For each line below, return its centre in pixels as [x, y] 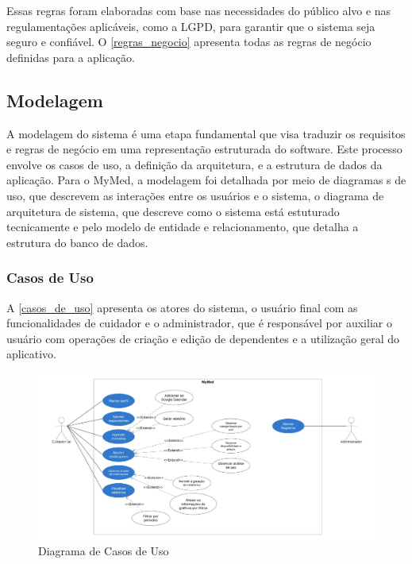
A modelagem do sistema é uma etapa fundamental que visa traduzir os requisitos [206, 133]
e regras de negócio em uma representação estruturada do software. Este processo [204, 149]
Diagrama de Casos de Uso [104, 551]
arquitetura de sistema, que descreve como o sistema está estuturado [173, 211]
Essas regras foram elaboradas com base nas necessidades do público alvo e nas [199, 10]
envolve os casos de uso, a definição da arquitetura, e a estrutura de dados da [194, 164]
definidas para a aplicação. [71, 57]
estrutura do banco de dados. [77, 242]
